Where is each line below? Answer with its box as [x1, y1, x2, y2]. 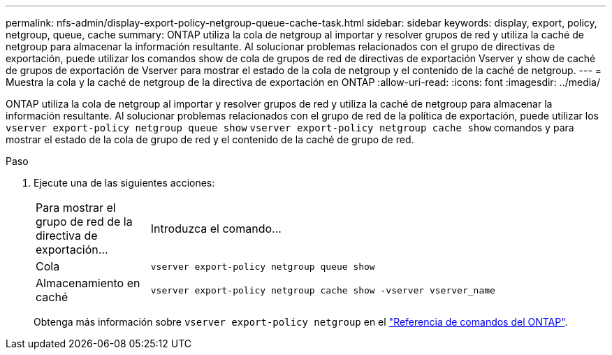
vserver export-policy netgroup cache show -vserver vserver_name [150, 284, 495, 296]
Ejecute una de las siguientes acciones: [34, 177, 215, 189]
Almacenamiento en [36, 276, 140, 290]
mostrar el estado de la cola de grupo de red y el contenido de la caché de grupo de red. [6, 133, 414, 145]
